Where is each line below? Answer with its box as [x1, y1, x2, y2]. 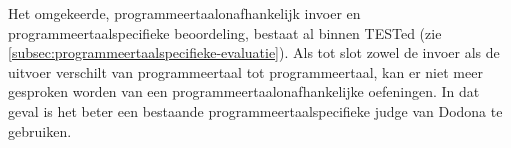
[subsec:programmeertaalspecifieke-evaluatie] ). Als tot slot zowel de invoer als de [8, 42, 500, 63]
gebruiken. [8, 120, 72, 141]
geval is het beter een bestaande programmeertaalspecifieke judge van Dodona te [8, 100, 503, 121]
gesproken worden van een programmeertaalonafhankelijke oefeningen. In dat [8, 81, 480, 102]
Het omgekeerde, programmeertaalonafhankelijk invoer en [8, 3, 361, 23]
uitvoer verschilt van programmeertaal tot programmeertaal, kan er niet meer [8, 61, 483, 82]
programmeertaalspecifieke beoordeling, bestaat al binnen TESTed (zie [8, 22, 442, 43]
